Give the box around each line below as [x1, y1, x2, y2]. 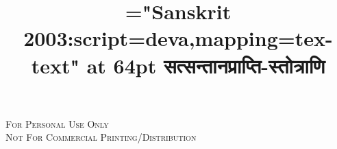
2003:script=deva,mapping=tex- [23, 24, 333, 52]
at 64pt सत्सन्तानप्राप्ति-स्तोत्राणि [86, 51, 325, 79]
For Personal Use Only [5, 116, 109, 130]
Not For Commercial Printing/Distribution [5, 130, 197, 144]
